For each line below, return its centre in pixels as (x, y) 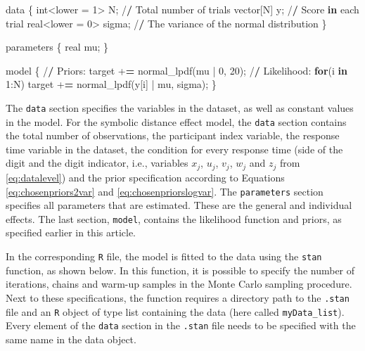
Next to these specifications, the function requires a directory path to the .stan (178, 297)
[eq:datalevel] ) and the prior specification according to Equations (145, 177)
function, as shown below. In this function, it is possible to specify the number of (180, 270)
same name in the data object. (71, 339)
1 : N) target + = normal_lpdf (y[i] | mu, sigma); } (111, 84)
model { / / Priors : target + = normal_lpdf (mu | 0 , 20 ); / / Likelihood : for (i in (177, 70)
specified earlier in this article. (71, 232)
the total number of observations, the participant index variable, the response (173, 135)
